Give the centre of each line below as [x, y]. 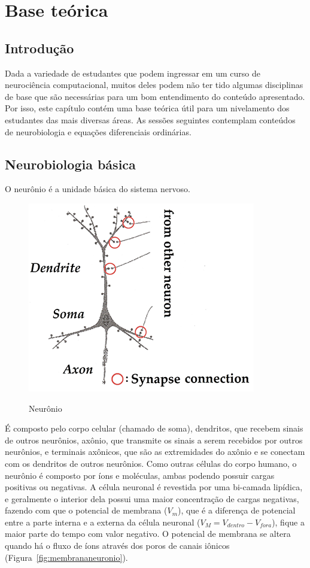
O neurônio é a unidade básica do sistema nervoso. [98, 189]
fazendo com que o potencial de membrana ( [86, 510]
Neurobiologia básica [70, 164]
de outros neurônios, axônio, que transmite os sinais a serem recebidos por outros [154, 440]
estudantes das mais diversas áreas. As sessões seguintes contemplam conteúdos [150, 119]
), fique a [288, 522]
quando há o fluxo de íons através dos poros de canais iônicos [117, 546]
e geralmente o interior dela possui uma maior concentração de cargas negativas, [152, 498]
